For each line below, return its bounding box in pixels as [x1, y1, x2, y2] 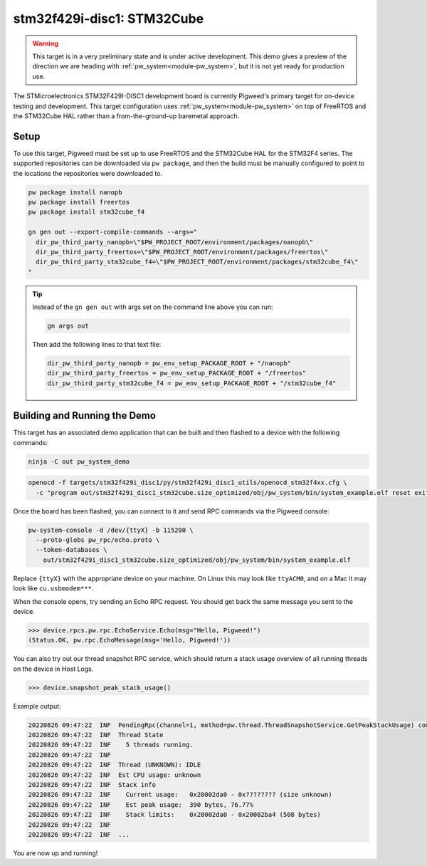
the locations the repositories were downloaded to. [13, 169, 163, 177]
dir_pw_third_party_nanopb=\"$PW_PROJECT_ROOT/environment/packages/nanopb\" [36, 238, 314, 246]
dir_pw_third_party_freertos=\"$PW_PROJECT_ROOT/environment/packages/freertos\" [36, 248, 329, 256]
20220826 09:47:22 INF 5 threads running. [28, 741, 194, 749]
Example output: [13, 701, 61, 710]
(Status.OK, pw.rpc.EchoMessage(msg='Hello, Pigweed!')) [28, 636, 231, 645]
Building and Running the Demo [13, 409, 157, 422]
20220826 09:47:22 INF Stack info [28, 781, 157, 788]
